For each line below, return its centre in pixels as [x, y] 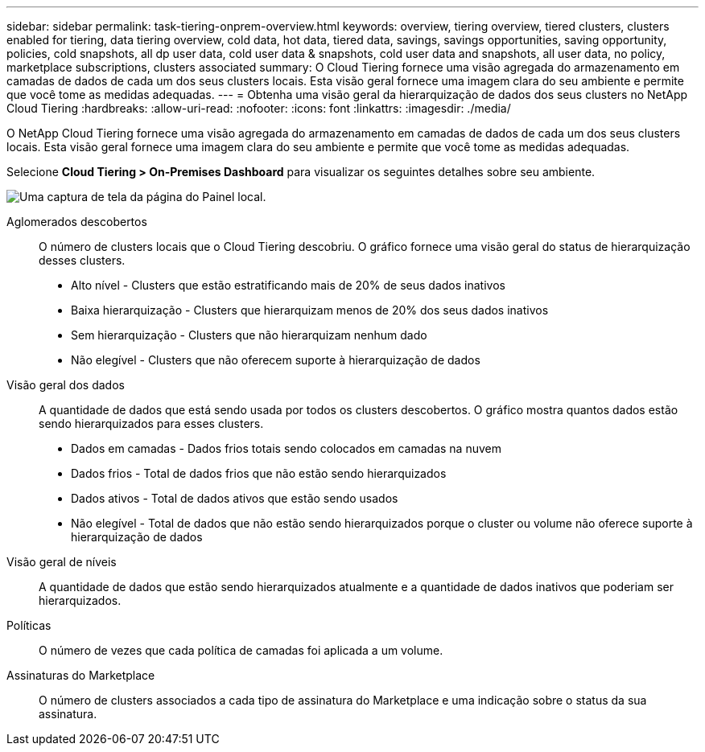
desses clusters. [82, 260]
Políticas [29, 625]
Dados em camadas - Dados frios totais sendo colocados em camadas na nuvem [286, 448]
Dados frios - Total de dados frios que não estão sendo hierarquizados [259, 473]
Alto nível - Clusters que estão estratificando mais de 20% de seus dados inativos [288, 285]
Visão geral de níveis [62, 562]
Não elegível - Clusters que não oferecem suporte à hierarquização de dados [276, 360]
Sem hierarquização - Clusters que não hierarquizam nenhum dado [249, 335]
